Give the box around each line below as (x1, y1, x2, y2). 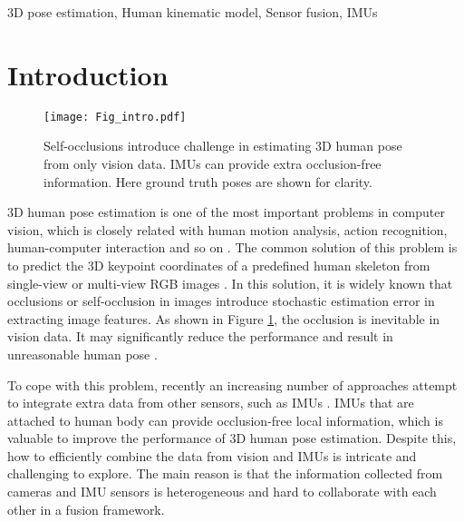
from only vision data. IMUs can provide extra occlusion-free (43, 153, 382, 172)
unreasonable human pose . (7, 344, 158, 363)
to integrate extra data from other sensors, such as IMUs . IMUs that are (7, 393, 414, 412)
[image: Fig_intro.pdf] (43, 110, 187, 123)
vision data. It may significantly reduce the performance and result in (7, 327, 393, 346)
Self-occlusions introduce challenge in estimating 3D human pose (43, 136, 402, 155)
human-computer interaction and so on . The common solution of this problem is (7, 238, 458, 257)
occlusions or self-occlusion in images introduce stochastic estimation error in (7, 291, 435, 310)
